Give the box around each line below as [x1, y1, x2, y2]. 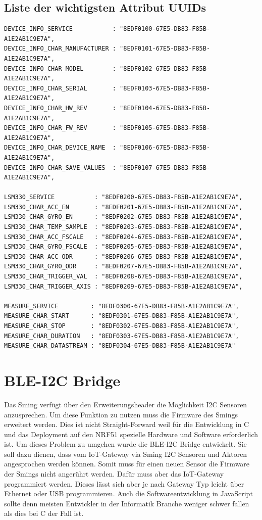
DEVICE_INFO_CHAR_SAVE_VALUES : [4, 164, 116, 171]
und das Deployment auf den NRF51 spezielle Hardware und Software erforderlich [4, 429, 258, 439]
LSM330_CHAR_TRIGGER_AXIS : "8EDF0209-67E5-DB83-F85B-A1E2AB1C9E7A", [4, 282, 243, 290]
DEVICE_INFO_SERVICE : [4, 25, 116, 33]
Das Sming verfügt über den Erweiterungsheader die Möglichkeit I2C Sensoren [4, 399, 247, 409]
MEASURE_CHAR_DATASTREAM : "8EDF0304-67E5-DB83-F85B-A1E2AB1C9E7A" [4, 342, 236, 350]
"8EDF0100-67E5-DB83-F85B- [120, 25, 211, 33]
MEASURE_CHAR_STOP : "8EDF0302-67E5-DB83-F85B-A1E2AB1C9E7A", [4, 322, 239, 330]
